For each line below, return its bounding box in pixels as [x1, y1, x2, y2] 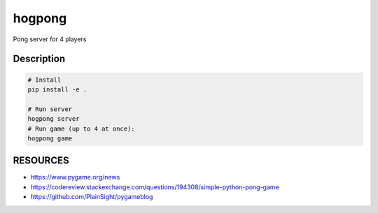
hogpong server [27, 115, 80, 123]
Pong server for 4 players [13, 35, 87, 43]
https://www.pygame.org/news [30, 173, 120, 182]
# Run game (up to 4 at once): [27, 124, 136, 133]
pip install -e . [27, 85, 87, 94]
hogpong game [27, 134, 73, 142]
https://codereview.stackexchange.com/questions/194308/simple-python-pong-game [30, 182, 279, 191]
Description [13, 53, 66, 65]
